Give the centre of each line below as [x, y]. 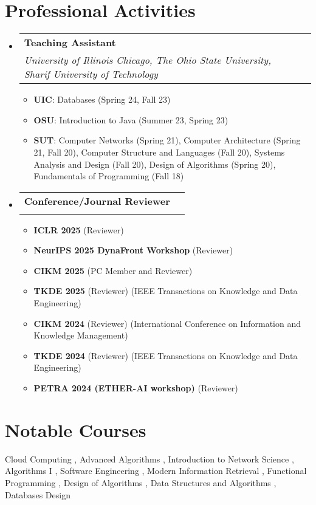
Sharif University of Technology [91, 74]
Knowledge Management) [81, 335]
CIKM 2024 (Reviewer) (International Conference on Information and [167, 323]
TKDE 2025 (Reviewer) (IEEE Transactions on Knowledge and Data [166, 291]
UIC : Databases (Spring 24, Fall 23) [102, 99]
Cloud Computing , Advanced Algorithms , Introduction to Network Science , [149, 459]
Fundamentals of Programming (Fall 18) [109, 176]
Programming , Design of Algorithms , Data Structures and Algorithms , [141, 482]
